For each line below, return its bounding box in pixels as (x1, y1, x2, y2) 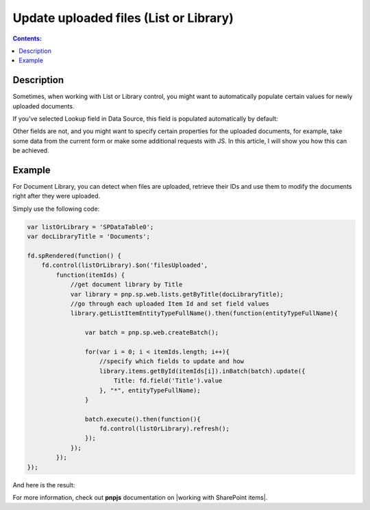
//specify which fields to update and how (99, 358, 245, 365)
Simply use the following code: (12, 205, 100, 213)
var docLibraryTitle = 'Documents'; (27, 233, 151, 240)
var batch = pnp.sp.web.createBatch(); (84, 329, 219, 336)
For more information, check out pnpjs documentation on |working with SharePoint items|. (12, 494, 268, 501)
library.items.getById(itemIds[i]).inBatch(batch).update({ (99, 367, 306, 375)
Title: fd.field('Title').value (113, 377, 223, 384)
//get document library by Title (70, 281, 183, 288)
